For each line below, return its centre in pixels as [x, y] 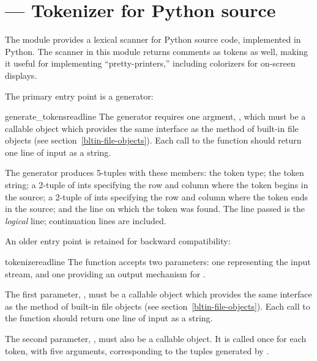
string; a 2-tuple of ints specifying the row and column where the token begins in [157, 185]
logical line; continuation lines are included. [86, 220]
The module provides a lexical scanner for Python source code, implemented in [153, 39]
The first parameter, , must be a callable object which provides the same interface [158, 294]
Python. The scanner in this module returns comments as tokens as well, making [157, 51]
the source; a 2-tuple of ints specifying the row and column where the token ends [157, 196]
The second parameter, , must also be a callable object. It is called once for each [156, 338]
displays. [21, 75]
